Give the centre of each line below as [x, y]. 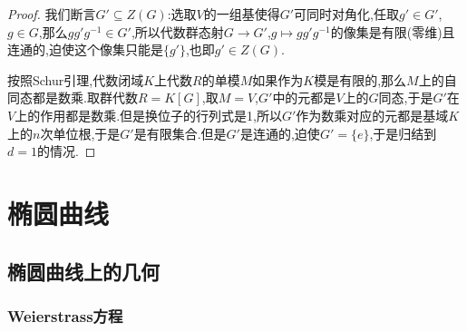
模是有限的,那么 [360, 79]
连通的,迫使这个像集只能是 [85, 49]
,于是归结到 [403, 133]
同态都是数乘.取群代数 [73, 98]
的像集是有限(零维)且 [393, 31]
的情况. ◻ [66, 151]
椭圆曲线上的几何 [83, 271]
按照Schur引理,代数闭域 [76, 79]
